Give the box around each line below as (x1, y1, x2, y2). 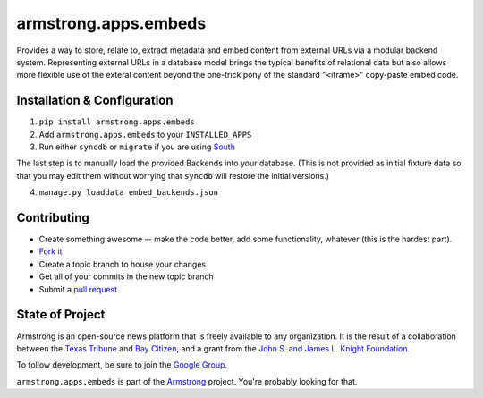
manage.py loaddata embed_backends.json (38, 188, 219, 198)
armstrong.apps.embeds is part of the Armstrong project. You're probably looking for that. (16, 376, 358, 386)
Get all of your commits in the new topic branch (38, 271, 214, 282)
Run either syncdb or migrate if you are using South (38, 141, 236, 152)
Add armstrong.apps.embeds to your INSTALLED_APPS (38, 129, 252, 140)
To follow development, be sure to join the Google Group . (16, 360, 228, 370)
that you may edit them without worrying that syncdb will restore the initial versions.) (16, 170, 330, 181)
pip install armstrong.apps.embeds (38, 117, 196, 127)
